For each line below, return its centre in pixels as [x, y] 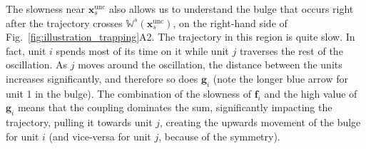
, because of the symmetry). [219, 136]
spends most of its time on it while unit [142, 50]
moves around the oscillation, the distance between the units [210, 65]
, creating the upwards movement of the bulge [260, 122]
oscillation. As [37, 65]
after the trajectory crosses [64, 22]
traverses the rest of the [291, 50]
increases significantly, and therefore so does [102, 78]
